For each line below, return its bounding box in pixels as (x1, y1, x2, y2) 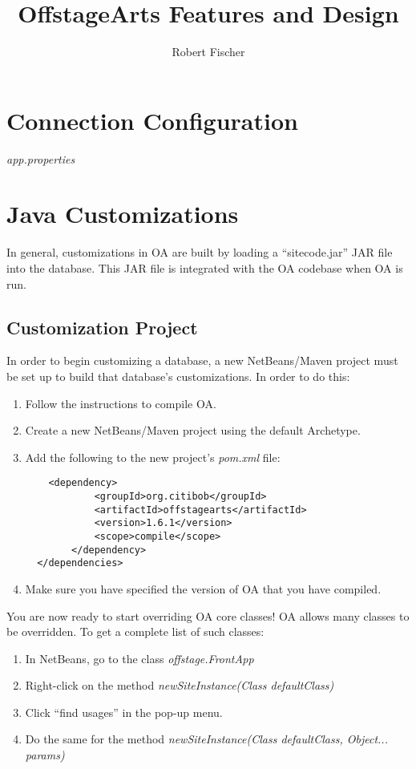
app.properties (6, 150, 75, 167)
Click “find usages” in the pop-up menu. (25, 703, 223, 720)
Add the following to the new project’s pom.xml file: (25, 448, 281, 465)
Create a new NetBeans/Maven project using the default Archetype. (25, 422, 361, 439)
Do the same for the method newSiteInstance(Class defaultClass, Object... (25, 731, 388, 747)
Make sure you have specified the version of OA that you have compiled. (25, 580, 382, 597)
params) (25, 747, 65, 763)
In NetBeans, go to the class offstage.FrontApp (25, 650, 254, 666)
